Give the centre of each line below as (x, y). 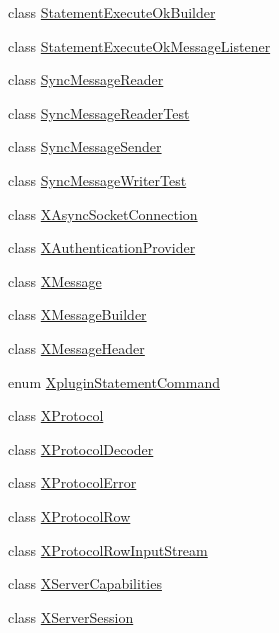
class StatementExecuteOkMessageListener (139, 45)
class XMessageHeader (76, 347)
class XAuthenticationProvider (102, 247)
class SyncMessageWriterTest (97, 179)
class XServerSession (71, 616)
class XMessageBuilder (77, 314)
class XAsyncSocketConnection (103, 213)
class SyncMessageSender (85, 146)
